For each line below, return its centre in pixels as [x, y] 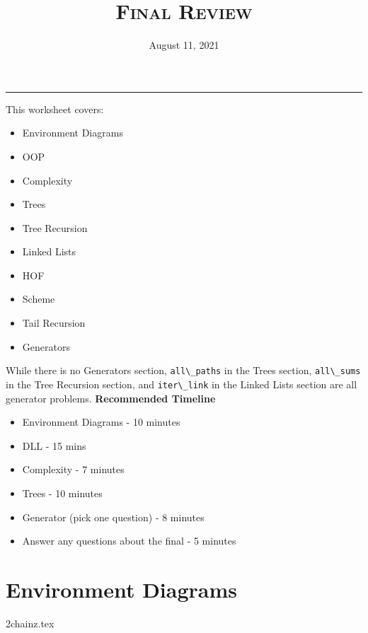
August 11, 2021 [184, 45]
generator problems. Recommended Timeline [111, 398]
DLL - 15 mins [54, 445]
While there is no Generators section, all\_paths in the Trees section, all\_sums [183, 370]
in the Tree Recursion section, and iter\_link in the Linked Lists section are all [182, 384]
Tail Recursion [54, 323]
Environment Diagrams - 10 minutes [101, 422]
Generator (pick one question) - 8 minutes [113, 517]
